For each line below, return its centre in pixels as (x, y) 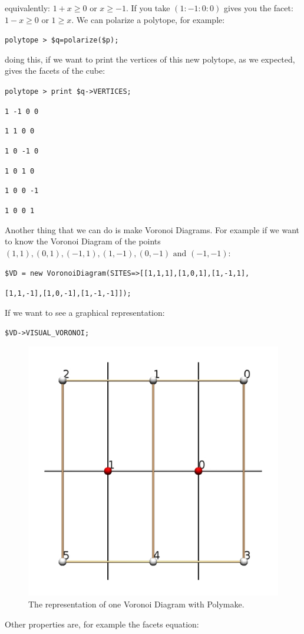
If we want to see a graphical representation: (85, 312)
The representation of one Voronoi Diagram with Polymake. (136, 604)
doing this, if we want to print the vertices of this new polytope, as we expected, (150, 59)
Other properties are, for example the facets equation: (102, 624)
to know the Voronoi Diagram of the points (83, 241)
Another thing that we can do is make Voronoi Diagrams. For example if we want (152, 229)
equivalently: (28, 8)
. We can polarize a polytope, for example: (148, 19)
